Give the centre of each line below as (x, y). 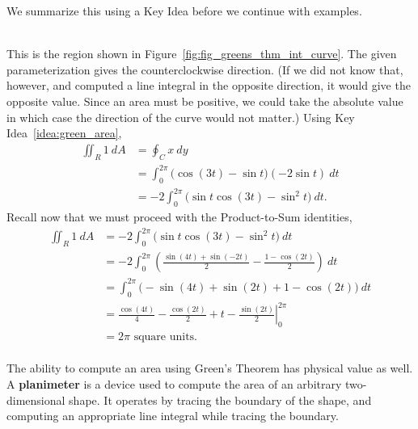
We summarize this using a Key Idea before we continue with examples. (184, 11)
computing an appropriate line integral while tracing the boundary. (173, 416)
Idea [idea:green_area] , (64, 133)
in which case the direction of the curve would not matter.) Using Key (181, 117)
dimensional (36, 400)
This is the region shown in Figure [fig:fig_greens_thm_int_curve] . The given (202, 54)
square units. (165, 336)
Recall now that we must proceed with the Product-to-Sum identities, (179, 217)
